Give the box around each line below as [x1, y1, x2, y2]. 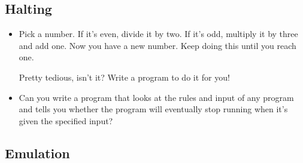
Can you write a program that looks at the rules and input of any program [19, 91, 294, 103]
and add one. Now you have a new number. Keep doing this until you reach [19, 39, 296, 51]
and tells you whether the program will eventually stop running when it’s [19, 103, 288, 115]
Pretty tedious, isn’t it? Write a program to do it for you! [19, 70, 230, 83]
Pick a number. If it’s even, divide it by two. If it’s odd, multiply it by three [19, 27, 298, 40]
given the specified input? [19, 114, 113, 127]
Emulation [5, 143, 70, 162]
